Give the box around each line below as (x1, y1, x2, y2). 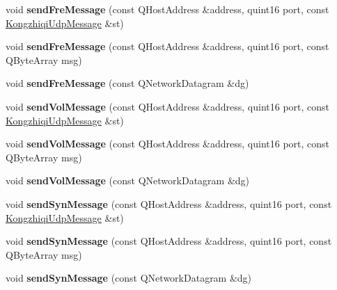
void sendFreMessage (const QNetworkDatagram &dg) (6, 76, 249, 90)
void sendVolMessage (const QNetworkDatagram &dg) (6, 173, 250, 188)
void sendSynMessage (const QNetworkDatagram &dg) (6, 271, 252, 285)
